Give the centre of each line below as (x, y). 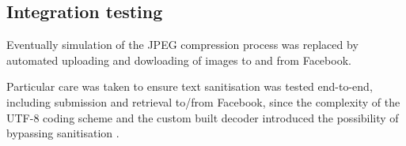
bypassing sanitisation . (63, 133)
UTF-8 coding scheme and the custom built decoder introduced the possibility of (203, 117)
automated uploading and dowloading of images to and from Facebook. (179, 60)
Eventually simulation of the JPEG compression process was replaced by (182, 45)
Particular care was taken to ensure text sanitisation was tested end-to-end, (190, 86)
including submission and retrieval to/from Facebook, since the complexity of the (203, 101)
